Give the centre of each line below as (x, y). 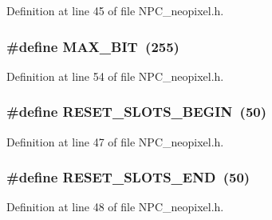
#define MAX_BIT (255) (93, 46)
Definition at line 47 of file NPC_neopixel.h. (115, 141)
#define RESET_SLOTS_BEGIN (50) (137, 112)
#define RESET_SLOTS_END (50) (128, 177)
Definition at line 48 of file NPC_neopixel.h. (115, 207)
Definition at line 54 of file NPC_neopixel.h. (115, 76)
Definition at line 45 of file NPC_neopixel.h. (115, 10)
